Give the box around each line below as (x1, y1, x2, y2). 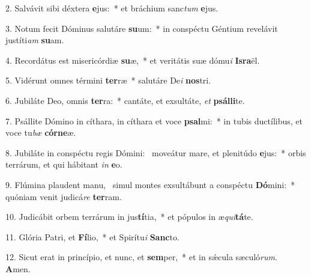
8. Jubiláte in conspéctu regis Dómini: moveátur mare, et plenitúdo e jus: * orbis (5, 146, 306, 159)
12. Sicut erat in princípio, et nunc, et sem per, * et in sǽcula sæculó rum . (5, 251, 277, 263)
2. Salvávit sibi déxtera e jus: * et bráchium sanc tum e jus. (5, 2, 219, 14)
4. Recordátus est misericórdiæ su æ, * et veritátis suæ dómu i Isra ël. (5, 53, 260, 66)
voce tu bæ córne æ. (5, 126, 76, 139)
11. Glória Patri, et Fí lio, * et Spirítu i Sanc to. (5, 230, 180, 243)
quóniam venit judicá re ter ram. (5, 190, 122, 202)
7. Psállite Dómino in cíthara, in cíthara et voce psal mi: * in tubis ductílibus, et (5, 114, 303, 127)
